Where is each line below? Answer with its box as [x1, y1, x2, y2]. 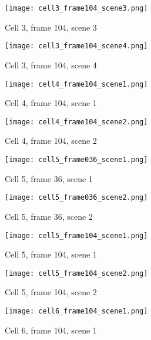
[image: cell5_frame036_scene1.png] [5, 156, 148, 164]
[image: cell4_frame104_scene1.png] [5, 80, 148, 88]
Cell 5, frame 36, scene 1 [5, 172, 93, 184]
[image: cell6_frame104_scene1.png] [5, 307, 148, 315]
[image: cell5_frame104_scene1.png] [5, 231, 148, 240]
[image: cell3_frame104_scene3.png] [5, 4, 148, 12]
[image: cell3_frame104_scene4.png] [5, 42, 148, 51]
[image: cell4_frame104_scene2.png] [5, 117, 148, 126]
